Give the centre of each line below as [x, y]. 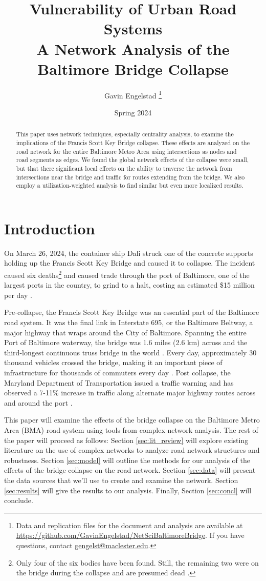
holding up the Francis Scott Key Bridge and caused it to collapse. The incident [130, 263]
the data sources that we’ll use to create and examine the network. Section [121, 480]
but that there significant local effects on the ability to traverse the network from [124, 168]
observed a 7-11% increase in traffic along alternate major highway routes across [130, 393]
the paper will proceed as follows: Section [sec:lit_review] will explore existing [126, 440]
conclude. [19, 500]
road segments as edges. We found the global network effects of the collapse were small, [132, 160]
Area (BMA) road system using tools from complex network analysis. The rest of [131, 430]
